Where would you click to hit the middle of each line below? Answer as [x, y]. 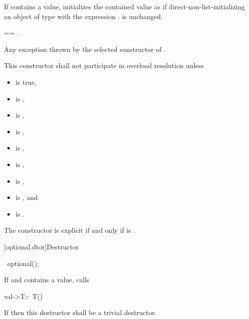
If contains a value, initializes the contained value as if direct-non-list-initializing [124, 6]
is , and [26, 197]
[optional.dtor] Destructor [41, 246]
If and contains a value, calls [47, 280]
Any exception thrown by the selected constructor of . [85, 49]
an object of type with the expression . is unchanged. [83, 16]
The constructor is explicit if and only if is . [70, 230]
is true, [26, 82]
